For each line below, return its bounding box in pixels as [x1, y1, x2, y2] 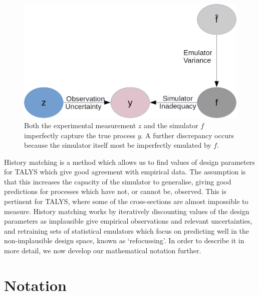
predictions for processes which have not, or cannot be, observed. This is [4, 186, 226, 196]
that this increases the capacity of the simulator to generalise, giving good [4, 176, 231, 186]
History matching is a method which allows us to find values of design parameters [4, 156, 255, 167]
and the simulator [144, 120, 198, 130]
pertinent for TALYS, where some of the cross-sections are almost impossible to [4, 196, 248, 207]
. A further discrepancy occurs [141, 130, 234, 140]
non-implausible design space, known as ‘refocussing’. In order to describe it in [4, 235, 244, 246]
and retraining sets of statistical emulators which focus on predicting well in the [4, 225, 249, 236]
